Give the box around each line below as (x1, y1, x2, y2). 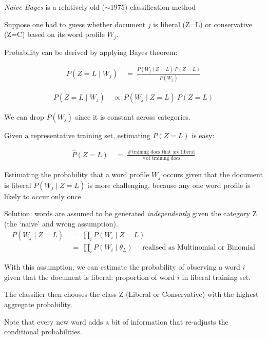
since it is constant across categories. (75, 111, 190, 122)
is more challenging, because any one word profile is (87, 179, 251, 190)
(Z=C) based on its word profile (4, 29, 105, 40)
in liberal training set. (182, 271, 251, 282)
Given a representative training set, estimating (4, 129, 150, 140)
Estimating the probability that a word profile (4, 169, 149, 180)
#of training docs (142, 156, 181, 161)
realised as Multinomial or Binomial (142, 244, 255, 252)
